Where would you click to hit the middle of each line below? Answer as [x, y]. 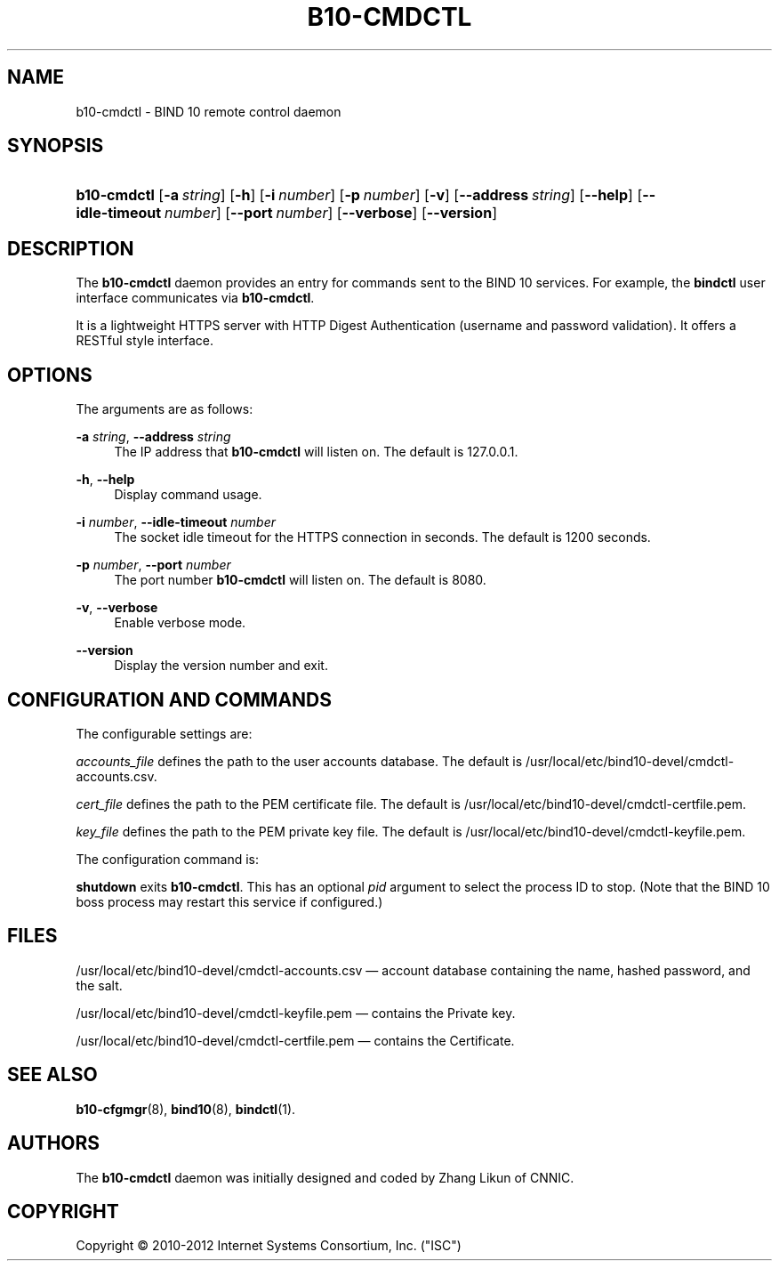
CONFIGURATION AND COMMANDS [170, 699]
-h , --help [105, 480]
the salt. [99, 985]
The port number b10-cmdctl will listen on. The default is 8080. [300, 580]
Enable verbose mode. [180, 623]
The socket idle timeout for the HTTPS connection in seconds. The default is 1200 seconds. [382, 537]
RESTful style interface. [145, 341]
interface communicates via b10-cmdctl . [195, 298]
